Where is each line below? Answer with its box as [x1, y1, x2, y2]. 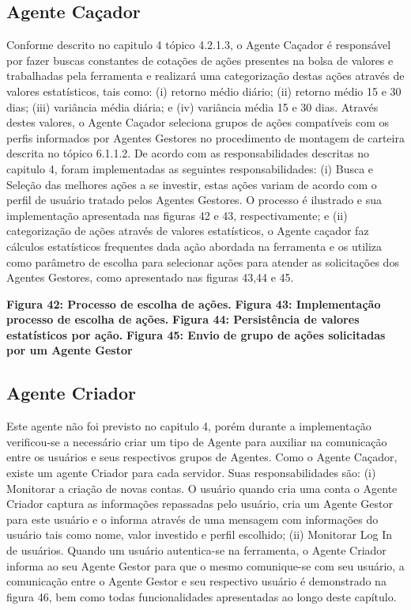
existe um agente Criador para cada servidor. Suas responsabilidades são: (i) [6, 464, 376, 481]
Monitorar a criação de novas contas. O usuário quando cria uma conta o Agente [6, 479, 398, 496]
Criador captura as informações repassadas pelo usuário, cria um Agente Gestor [6, 495, 393, 512]
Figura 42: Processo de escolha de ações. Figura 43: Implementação [6, 295, 381, 312]
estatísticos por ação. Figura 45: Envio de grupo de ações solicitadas [6, 326, 386, 343]
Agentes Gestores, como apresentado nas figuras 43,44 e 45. [6, 269, 294, 286]
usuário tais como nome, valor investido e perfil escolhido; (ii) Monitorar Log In [6, 526, 392, 543]
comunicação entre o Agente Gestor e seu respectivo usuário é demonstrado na [6, 573, 386, 589]
